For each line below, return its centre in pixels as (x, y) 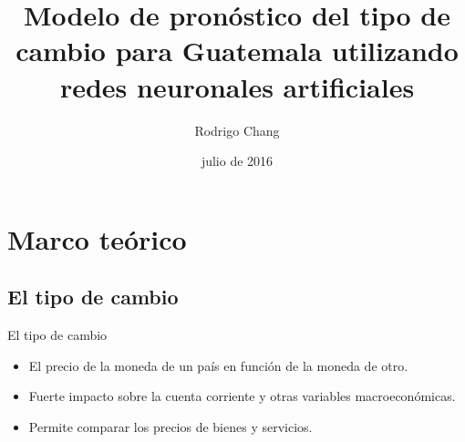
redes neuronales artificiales (237, 86)
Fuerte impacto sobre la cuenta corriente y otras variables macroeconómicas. (242, 396)
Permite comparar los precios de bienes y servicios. (170, 426)
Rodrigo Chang (237, 130)
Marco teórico (97, 238)
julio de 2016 (237, 161)
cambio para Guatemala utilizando (237, 51)
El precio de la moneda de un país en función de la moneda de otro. (218, 365)
